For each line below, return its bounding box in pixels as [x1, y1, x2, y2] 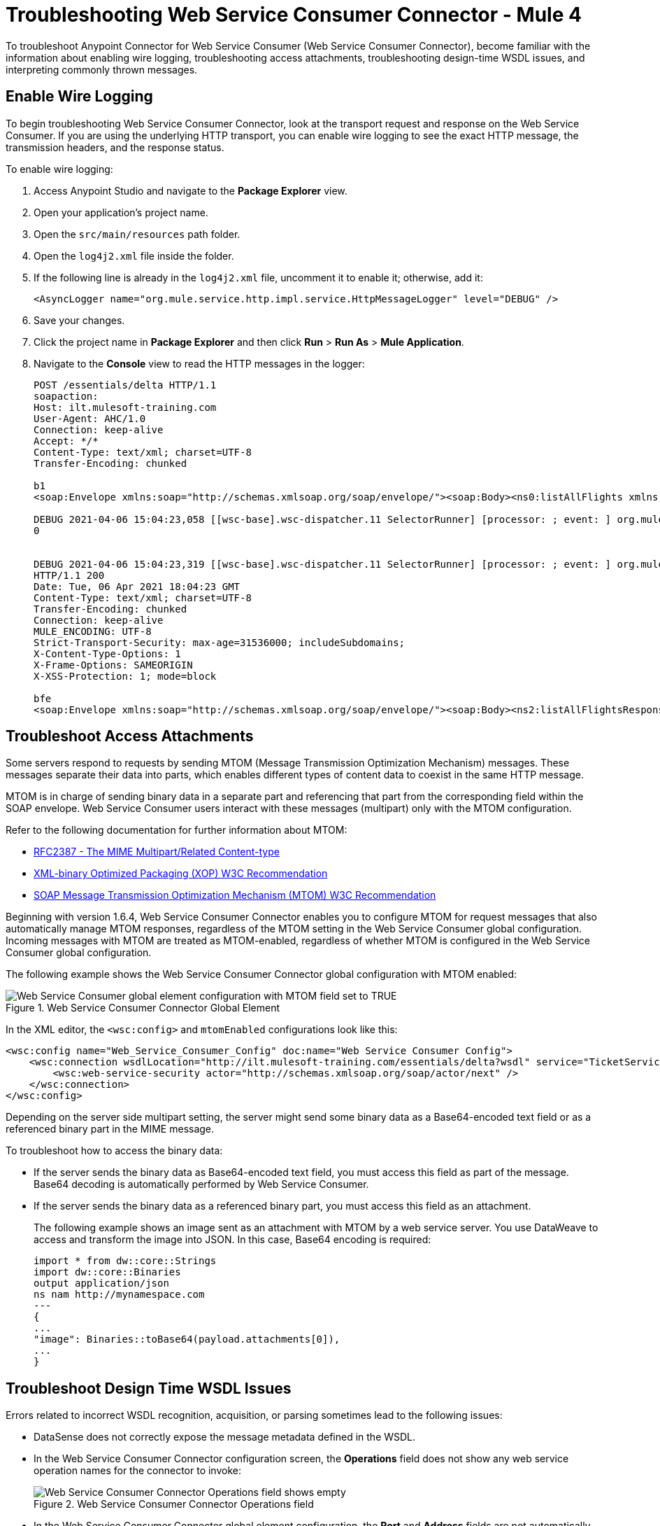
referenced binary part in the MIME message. [6, 1123, 215, 1135]
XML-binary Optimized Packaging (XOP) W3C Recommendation [34, 867, 328, 880]
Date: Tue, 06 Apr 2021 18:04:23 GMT [34, 580, 241, 592]
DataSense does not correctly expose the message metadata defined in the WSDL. [34, 1431, 416, 1443]
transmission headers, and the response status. [6, 141, 224, 153]
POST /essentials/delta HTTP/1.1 [34, 379, 217, 391]
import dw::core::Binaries [34, 1266, 181, 1278]
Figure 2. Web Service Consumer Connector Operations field [34, 1498, 314, 1511]
